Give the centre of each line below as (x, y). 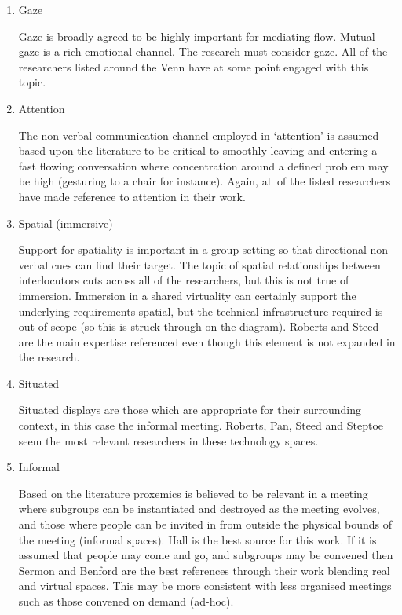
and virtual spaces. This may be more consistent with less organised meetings (205, 586)
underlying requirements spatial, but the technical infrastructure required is (201, 311)
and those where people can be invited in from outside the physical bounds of (205, 524)
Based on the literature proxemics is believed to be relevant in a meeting (193, 493)
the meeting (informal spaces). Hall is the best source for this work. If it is (197, 539)
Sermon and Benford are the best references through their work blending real (204, 570)
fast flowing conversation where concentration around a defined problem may (203, 165)
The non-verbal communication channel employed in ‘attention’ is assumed (199, 135)
